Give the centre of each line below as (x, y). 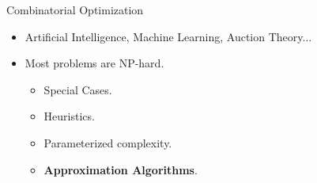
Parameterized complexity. (108, 142)
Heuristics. (69, 116)
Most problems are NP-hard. (94, 63)
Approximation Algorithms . (121, 169)
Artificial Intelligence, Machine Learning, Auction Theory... (168, 36)
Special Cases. (78, 89)
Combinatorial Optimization (75, 10)
